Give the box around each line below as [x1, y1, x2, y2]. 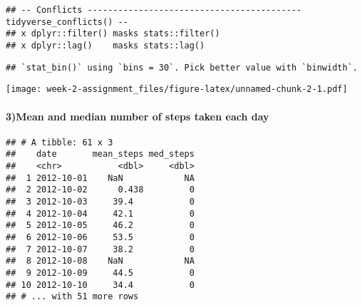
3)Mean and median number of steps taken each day [6, 108, 269, 123]
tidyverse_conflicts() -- [6, 16, 128, 27]
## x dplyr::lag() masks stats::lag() [6, 40, 205, 51]
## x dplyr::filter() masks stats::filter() [6, 29, 220, 39]
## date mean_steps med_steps [6, 149, 195, 160]
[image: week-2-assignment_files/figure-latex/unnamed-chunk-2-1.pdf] [6, 84, 348, 95]
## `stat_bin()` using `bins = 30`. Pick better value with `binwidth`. [6, 62, 358, 73]
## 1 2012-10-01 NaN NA [6, 172, 195, 183]
